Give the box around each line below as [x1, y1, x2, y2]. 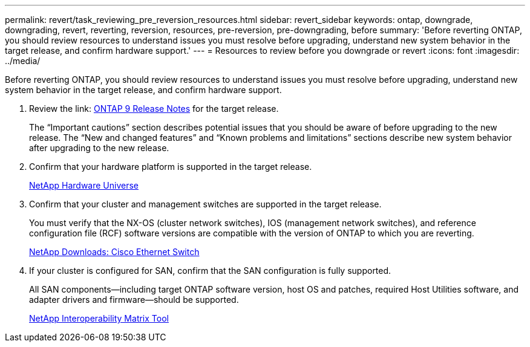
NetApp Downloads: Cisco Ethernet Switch [29, 247, 200, 257]
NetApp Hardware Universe [29, 180, 139, 190]
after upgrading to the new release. [29, 143, 169, 153]
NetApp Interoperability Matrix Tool [29, 313, 169, 323]
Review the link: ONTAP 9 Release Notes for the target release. [29, 103, 279, 114]
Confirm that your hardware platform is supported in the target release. [29, 161, 312, 172]
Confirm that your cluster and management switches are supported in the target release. [29, 199, 382, 209]
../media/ [5, 56, 41, 66]
